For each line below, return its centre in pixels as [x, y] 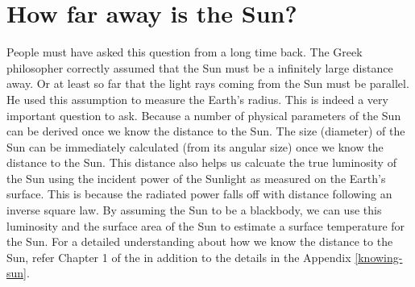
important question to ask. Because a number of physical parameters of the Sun [204, 115]
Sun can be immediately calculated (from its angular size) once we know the [195, 146]
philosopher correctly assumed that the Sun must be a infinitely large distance [200, 67]
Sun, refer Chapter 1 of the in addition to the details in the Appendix [179, 257]
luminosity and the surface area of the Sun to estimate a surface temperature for [206, 225]
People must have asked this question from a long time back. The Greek [185, 52]
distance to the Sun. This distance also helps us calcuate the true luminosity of [201, 162]
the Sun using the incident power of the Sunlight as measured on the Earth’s [196, 178]
